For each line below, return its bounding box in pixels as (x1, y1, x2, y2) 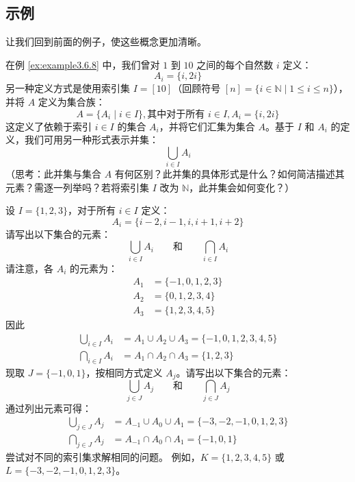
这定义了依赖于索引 (5, 119, 92, 133)
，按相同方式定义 (86, 365, 163, 379)
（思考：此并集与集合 (5, 167, 101, 181)
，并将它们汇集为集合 (159, 119, 255, 133)
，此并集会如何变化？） (189, 180, 295, 194)
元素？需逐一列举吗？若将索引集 (5, 180, 149, 194)
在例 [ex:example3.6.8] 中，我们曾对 (5, 57, 160, 71)
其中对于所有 (147, 109, 205, 119)
